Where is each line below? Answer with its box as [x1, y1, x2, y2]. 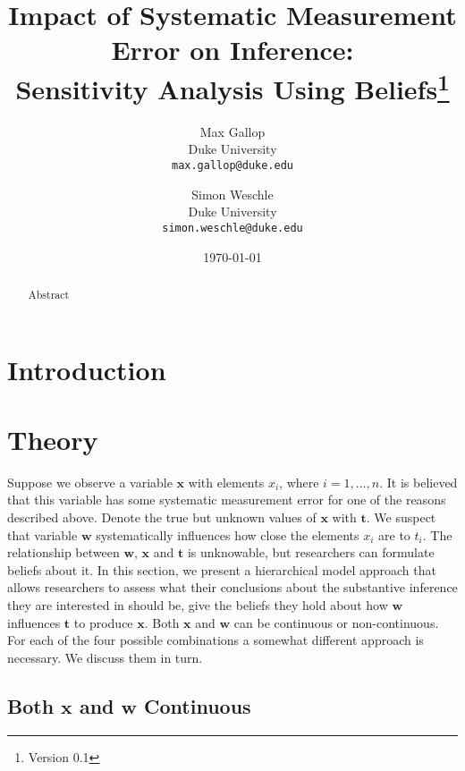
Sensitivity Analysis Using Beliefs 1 [15, 66, 450, 106]
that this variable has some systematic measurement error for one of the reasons [7, 490, 446, 509]
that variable [7, 525, 78, 544]
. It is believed [379, 472, 458, 491]
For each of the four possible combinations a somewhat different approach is [7, 631, 424, 649]
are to [378, 525, 410, 544]
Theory [7, 420, 98, 457]
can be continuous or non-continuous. [233, 613, 439, 631]
